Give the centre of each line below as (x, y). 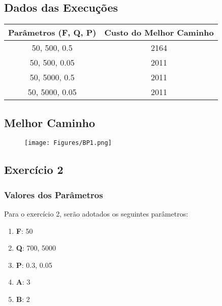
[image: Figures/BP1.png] (68, 143)
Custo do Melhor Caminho (159, 33)
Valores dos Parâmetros (54, 194)
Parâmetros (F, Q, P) (52, 33)
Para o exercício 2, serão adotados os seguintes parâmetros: (96, 214)
